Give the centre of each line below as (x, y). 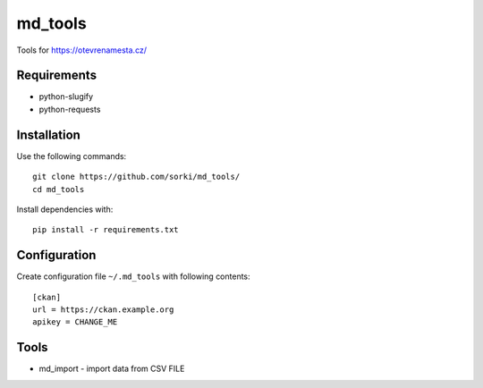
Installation (48, 135)
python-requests (70, 109)
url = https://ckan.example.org (103, 310)
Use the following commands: (72, 156)
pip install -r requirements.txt (106, 230)
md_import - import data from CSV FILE (112, 369)
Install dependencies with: (65, 209)
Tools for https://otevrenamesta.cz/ (82, 50)
